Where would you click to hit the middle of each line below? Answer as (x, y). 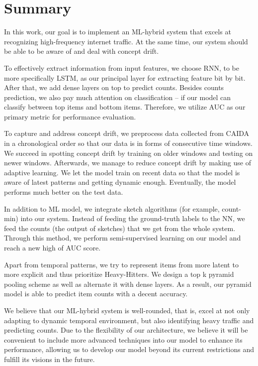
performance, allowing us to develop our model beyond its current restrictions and (129, 349)
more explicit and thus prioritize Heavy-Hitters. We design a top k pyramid (119, 274)
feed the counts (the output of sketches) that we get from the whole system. (120, 228)
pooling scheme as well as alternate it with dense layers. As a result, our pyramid (128, 284)
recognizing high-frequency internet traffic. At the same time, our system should (126, 41)
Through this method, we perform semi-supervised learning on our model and (123, 238)
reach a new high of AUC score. (52, 247)
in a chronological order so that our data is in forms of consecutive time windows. (128, 143)
